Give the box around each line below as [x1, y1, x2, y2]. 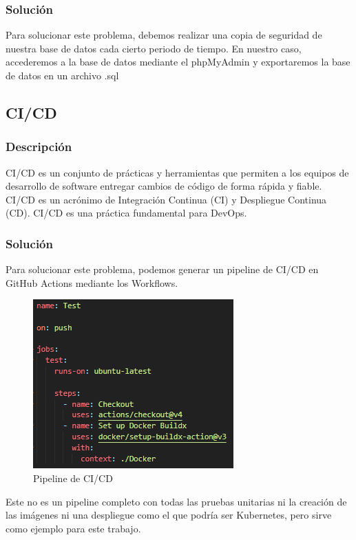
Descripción [6, 138, 72, 155]
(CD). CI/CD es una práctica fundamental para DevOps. [6, 206, 247, 220]
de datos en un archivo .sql [6, 68, 119, 82]
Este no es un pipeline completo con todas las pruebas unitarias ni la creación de [6, 494, 347, 508]
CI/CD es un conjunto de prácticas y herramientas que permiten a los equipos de [6, 165, 349, 179]
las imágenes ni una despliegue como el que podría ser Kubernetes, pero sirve [6, 508, 332, 522]
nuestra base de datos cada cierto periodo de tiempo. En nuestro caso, [6, 41, 302, 55]
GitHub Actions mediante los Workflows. [6, 275, 178, 290]
